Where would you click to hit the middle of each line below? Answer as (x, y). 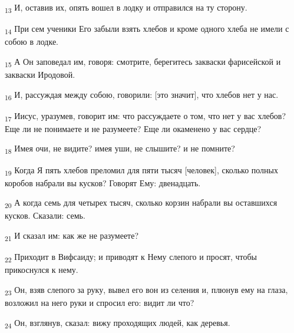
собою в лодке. (32, 42)
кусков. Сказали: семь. (45, 215)
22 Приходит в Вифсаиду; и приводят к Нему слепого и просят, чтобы (131, 257)
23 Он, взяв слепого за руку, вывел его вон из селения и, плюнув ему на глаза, (146, 290)
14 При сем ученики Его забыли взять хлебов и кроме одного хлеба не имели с (147, 29)
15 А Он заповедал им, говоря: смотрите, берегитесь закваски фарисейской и (143, 62)
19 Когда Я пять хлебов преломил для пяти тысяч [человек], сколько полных (141, 170)
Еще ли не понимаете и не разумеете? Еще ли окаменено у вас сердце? (133, 128)
